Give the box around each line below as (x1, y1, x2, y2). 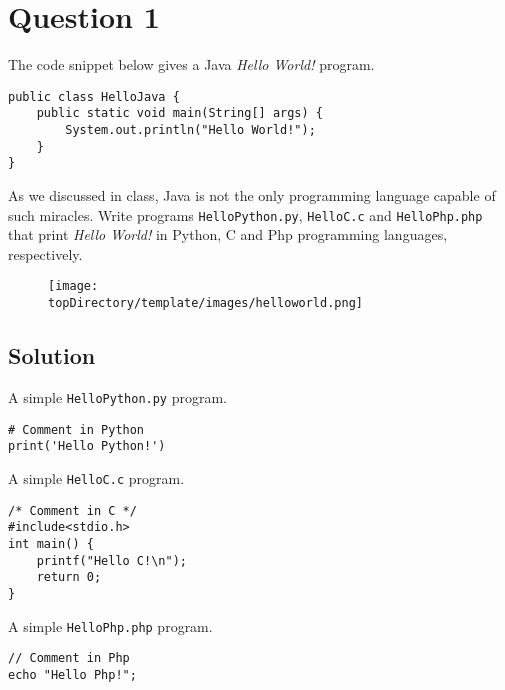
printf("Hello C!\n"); (36, 553, 187, 568)
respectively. (8, 243, 83, 264)
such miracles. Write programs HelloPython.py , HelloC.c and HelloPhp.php (8, 204, 483, 225)
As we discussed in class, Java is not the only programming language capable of (8, 185, 496, 205)
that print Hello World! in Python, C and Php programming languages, (8, 224, 448, 245)
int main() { (8, 536, 94, 551)
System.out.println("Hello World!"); (65, 123, 316, 138)
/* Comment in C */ (8, 503, 137, 518)
